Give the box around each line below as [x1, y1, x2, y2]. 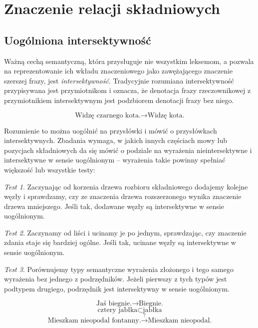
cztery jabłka [97, 306, 138, 314]
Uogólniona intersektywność [4, 32, 151, 47]
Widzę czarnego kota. [75, 111, 141, 119]
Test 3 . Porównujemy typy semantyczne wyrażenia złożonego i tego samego [4, 263, 234, 274]
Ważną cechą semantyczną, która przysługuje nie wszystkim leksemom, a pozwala [4, 55, 254, 66]
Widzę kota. [147, 111, 185, 119]
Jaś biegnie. [96, 300, 132, 307]
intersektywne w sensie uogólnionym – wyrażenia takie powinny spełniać [4, 154, 226, 165]
